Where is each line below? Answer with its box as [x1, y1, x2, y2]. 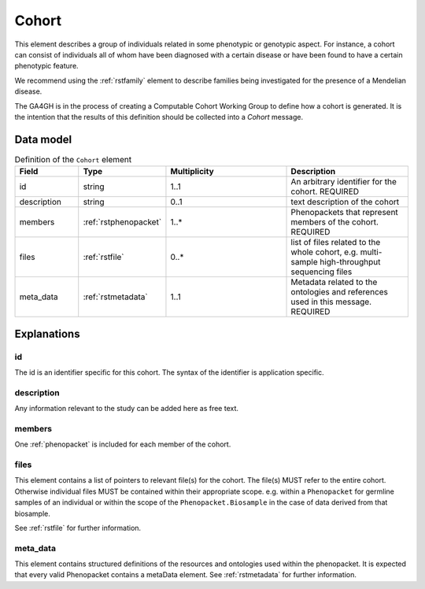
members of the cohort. [290, 217, 379, 228]
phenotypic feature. [14, 61, 79, 71]
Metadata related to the [290, 276, 378, 287]
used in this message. [290, 296, 372, 307]
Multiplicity [170, 166, 214, 177]
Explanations [14, 327, 80, 340]
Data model [14, 132, 72, 146]
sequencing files [290, 266, 353, 277]
